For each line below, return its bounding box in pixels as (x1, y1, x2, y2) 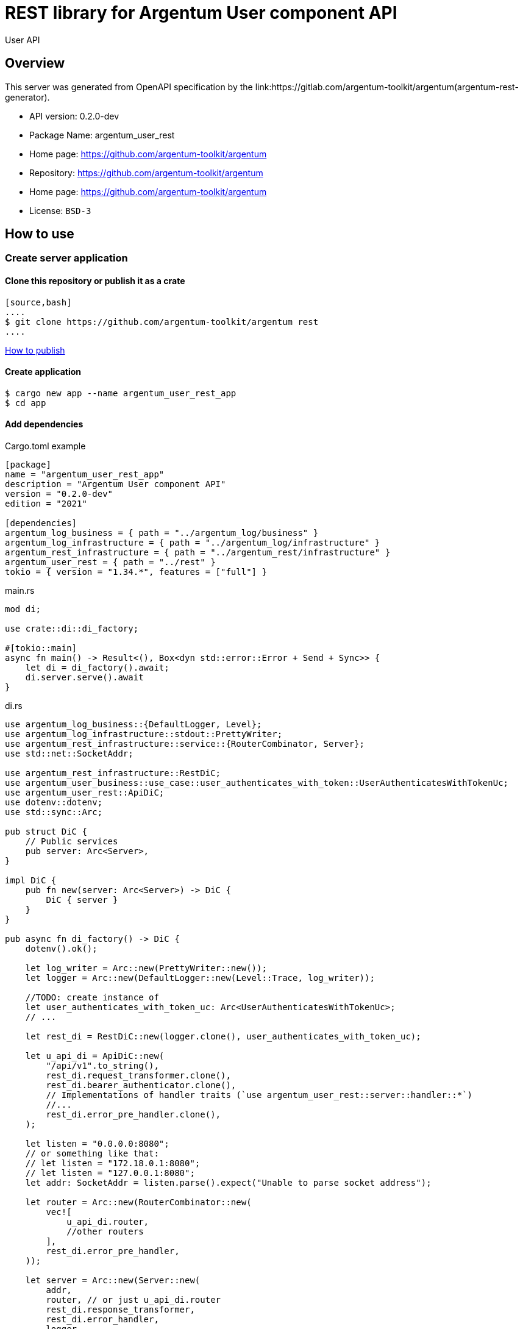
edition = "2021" (5, 499, 87, 509)
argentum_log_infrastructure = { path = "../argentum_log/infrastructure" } (5, 538, 380, 548)
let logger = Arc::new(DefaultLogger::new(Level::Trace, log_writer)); (25, 973, 375, 983)
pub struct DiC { (5, 827, 87, 837)
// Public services (25, 836, 118, 847)
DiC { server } (46, 895, 118, 905)
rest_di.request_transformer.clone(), (46, 1071, 231, 1081)
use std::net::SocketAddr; (5, 749, 133, 759)
